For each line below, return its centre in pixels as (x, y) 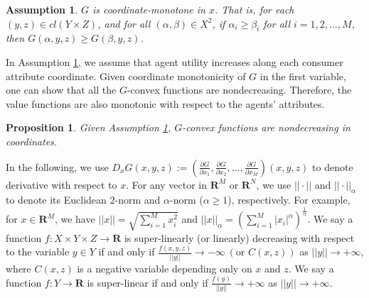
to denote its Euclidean (56, 200)
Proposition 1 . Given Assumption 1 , (89, 127)
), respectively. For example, (289, 200)
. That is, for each (255, 9)
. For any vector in (166, 184)
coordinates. (32, 141)
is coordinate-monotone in (149, 9)
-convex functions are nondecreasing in (266, 127)
